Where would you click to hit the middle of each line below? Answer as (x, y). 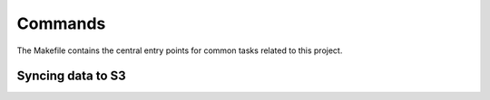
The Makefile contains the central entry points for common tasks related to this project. (180, 50)
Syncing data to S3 (71, 76)
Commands (61, 23)
